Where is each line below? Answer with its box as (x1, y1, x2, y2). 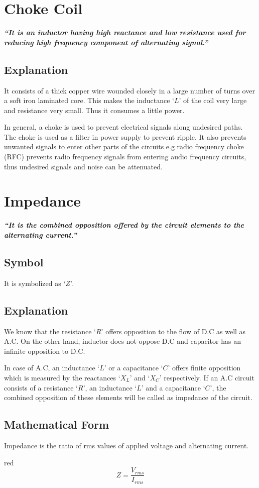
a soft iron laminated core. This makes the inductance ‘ (4, 95, 175, 106)
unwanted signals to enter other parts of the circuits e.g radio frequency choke (4, 141, 244, 152)
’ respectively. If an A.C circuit (159, 372, 254, 382)
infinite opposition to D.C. (4, 345, 85, 356)
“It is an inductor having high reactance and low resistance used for (4, 27, 246, 38)
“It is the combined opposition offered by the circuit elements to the (4, 220, 244, 230)
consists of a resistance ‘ (4, 382, 78, 393)
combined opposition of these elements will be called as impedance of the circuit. (4, 392, 252, 403)
